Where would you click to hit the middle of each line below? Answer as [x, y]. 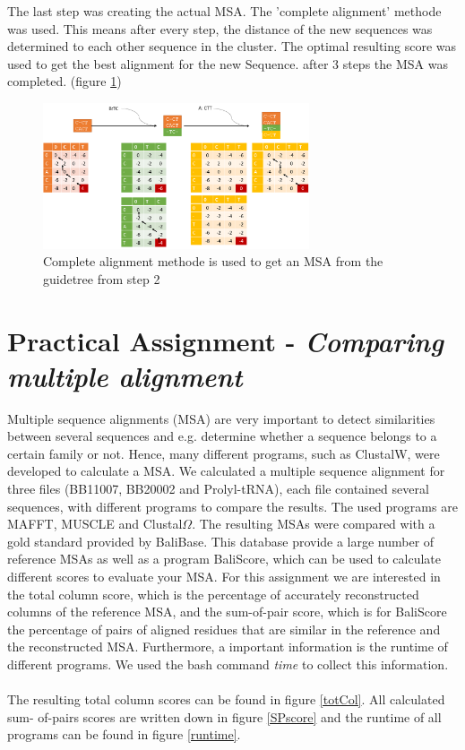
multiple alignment [125, 375]
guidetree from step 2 [102, 278]
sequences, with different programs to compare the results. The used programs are [232, 506]
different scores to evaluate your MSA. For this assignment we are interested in [224, 576]
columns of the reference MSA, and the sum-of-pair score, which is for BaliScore [227, 612]
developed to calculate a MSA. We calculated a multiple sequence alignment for [226, 471]
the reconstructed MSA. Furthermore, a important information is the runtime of [228, 647]
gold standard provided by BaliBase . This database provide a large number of [221, 541]
